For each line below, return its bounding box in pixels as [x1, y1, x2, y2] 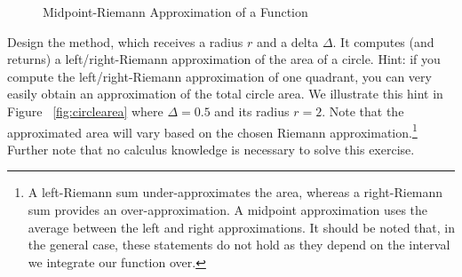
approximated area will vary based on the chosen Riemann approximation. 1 [7, 120, 418, 141]
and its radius [214, 101, 290, 120]
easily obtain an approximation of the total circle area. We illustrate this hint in [7, 84, 443, 103]
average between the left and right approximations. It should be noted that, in [28, 218, 455, 236]
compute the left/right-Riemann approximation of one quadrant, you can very [7, 67, 432, 85]
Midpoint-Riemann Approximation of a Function [43, 3, 308, 20]
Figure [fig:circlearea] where [7, 101, 163, 120]
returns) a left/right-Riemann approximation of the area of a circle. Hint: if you [7, 50, 441, 68]
